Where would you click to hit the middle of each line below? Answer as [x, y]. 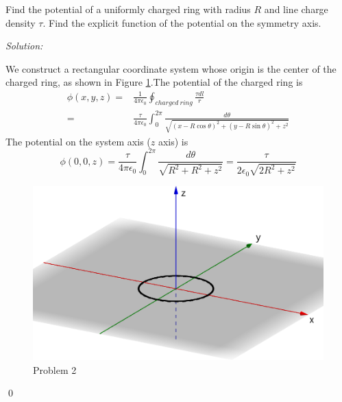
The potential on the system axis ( [78, 141]
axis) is [173, 141]
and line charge [296, 9]
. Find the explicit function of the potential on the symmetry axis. [182, 22]
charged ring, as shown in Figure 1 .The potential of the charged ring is [154, 82]
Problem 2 [55, 369]
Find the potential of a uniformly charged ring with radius [128, 9]
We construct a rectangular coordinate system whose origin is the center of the [171, 68]
